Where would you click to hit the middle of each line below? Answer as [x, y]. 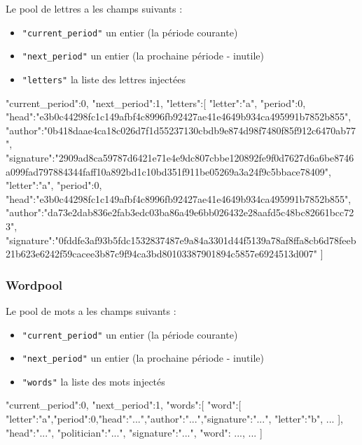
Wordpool [34, 284]
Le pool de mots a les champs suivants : [91, 310]
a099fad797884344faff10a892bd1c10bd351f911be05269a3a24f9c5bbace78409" [167, 171]
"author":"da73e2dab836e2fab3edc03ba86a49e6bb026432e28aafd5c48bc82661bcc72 [180, 212]
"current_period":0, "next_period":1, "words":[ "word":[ [124, 405]
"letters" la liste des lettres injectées [104, 79]
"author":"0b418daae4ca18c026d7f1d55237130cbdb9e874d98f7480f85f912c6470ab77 [181, 130]
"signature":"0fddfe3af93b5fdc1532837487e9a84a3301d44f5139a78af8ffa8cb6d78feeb [181, 240]
